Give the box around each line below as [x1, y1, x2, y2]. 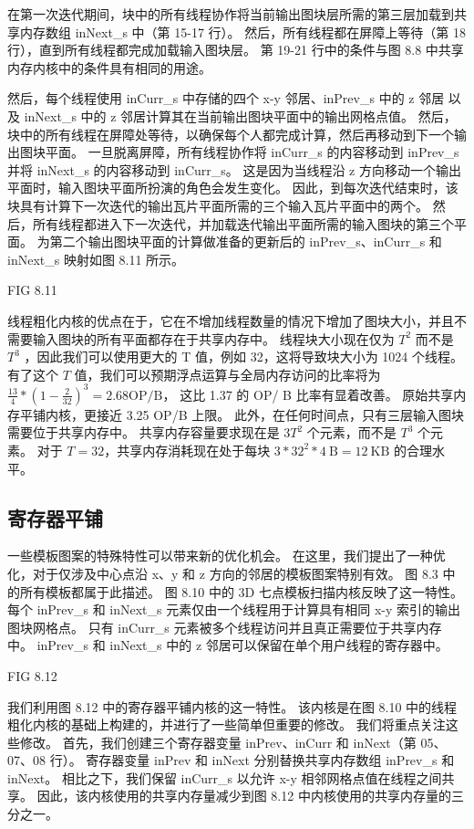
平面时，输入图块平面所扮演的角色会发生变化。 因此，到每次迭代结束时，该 [7, 178, 459, 197]
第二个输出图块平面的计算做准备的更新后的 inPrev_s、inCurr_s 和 [49, 232, 442, 251]
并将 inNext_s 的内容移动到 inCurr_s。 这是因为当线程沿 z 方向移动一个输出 [7, 160, 461, 179]
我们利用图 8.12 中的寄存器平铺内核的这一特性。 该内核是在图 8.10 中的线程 [7, 697, 458, 716]
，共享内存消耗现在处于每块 [104, 440, 271, 459]
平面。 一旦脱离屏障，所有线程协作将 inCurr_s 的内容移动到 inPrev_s [45, 142, 459, 162]
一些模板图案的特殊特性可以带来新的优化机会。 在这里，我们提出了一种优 [7, 546, 446, 565]
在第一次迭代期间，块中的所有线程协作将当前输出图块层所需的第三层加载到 [7, 5, 454, 23]
